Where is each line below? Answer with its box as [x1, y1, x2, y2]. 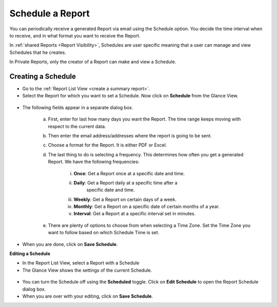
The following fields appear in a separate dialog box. [22, 104, 133, 110]
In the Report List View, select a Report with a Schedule [22, 260, 140, 266]
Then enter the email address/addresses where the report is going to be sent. [48, 132, 212, 138]
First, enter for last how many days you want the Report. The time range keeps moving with [48, 116, 241, 122]
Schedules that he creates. [9, 49, 66, 55]
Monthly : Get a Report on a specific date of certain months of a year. [73, 203, 220, 210]
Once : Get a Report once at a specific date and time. [73, 170, 185, 176]
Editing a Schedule [9, 251, 51, 257]
